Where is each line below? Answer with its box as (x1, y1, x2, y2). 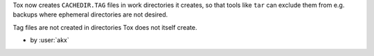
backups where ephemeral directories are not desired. (12, 10, 168, 19)
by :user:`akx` (30, 36, 69, 44)
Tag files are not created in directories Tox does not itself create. (12, 23, 197, 31)
